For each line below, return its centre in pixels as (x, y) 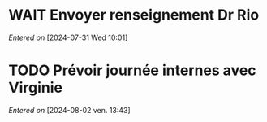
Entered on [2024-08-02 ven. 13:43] (70, 110)
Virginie (36, 88)
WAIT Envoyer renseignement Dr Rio (134, 15)
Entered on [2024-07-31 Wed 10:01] (68, 37)
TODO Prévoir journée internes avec (133, 70)
